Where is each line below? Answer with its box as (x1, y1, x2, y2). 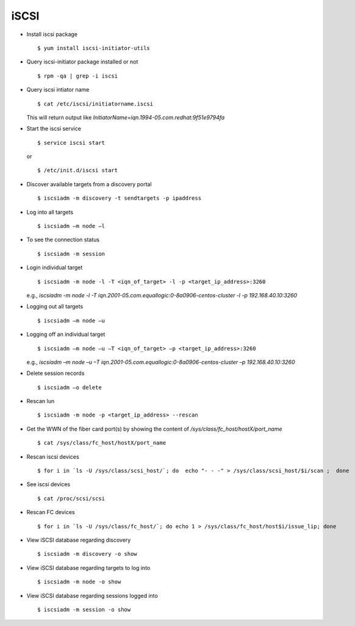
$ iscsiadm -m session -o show (37, 606, 131, 613)
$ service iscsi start (37, 139, 106, 146)
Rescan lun (26, 398, 55, 405)
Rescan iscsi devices (26, 453, 79, 460)
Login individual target (26, 264, 83, 271)
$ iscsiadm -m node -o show (37, 578, 121, 586)
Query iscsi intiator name (26, 86, 90, 93)
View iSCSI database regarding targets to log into (26, 564, 151, 571)
